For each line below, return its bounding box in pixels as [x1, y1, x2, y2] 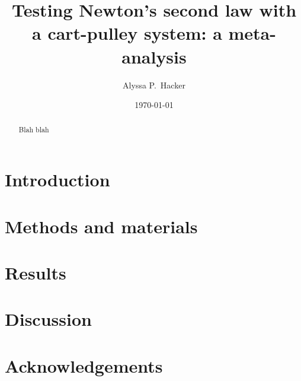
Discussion [5, 307, 92, 331]
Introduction [5, 167, 110, 192]
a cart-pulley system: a [32, 21, 222, 45]
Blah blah [18, 125, 49, 135]
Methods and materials [5, 214, 198, 238]
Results [5, 260, 66, 284]
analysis [121, 44, 187, 68]
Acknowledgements [5, 353, 163, 377]
